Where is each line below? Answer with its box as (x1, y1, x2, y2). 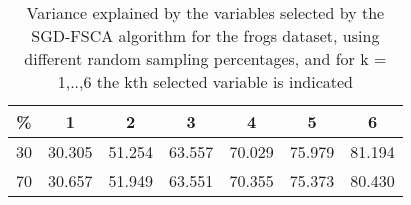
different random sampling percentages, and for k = (24, 47, 387, 70)
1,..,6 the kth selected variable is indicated (57, 70, 354, 93)
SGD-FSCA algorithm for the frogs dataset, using (31, 24, 380, 47)
